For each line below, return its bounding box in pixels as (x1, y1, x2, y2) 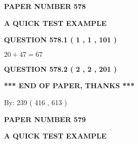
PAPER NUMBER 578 (4, 1, 86, 11)
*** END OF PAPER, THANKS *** (4, 80, 135, 91)
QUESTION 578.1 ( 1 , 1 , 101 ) (4, 34, 117, 45)
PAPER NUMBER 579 (4, 114, 86, 124)
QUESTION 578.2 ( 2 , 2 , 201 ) (4, 63, 117, 74)
